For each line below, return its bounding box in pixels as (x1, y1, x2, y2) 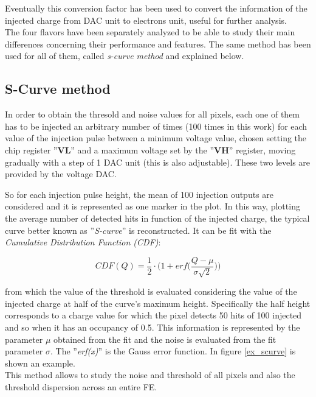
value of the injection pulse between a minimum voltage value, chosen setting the (5, 132, 307, 144)
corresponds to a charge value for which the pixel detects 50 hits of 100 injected (5, 309, 302, 321)
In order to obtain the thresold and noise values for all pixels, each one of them (5, 108, 300, 121)
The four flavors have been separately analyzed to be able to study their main (5, 26, 295, 38)
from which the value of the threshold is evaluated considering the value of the (5, 285, 297, 298)
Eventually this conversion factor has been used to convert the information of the (5, 2, 307, 14)
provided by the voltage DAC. (5, 167, 117, 180)
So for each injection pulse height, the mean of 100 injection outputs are (5, 188, 274, 200)
